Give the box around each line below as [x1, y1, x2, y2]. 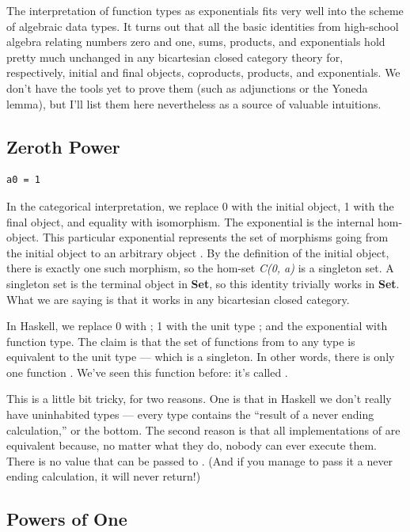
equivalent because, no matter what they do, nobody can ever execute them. [6, 437, 377, 454]
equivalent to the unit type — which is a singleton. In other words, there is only [6, 348, 395, 365]
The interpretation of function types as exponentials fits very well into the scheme [6, 2, 404, 18]
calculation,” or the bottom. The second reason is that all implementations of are [6, 421, 401, 438]
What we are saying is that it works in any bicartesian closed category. [6, 291, 350, 307]
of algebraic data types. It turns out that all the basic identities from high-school [6, 17, 399, 34]
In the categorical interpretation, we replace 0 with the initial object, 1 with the [6, 197, 394, 214]
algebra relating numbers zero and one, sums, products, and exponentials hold [6, 33, 385, 50]
